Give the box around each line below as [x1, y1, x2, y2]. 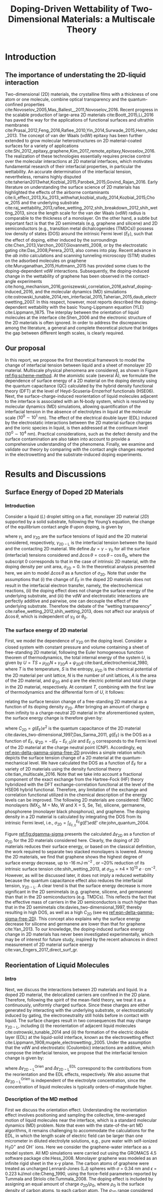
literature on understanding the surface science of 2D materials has [5, 184, 140, 190]
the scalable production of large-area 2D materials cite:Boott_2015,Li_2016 [5, 112, 154, 118]
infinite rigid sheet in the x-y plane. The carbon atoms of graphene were [5, 1160, 149, 1166]
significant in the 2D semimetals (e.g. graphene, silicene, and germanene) [5, 889, 153, 895]
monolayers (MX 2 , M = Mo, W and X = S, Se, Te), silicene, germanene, [5, 802, 146, 809]
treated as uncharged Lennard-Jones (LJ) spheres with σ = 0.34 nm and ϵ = [5, 1166, 157, 1172]
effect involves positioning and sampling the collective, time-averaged [5, 1112, 146, 1118]
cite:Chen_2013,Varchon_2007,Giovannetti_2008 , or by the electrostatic [5, 242, 148, 248]
